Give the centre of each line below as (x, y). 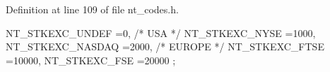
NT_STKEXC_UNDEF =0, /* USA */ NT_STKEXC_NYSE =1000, (161, 33)
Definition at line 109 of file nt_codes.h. (92, 9)
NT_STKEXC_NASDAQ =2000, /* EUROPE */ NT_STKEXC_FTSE (165, 46)
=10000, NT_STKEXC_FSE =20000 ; (91, 60)
